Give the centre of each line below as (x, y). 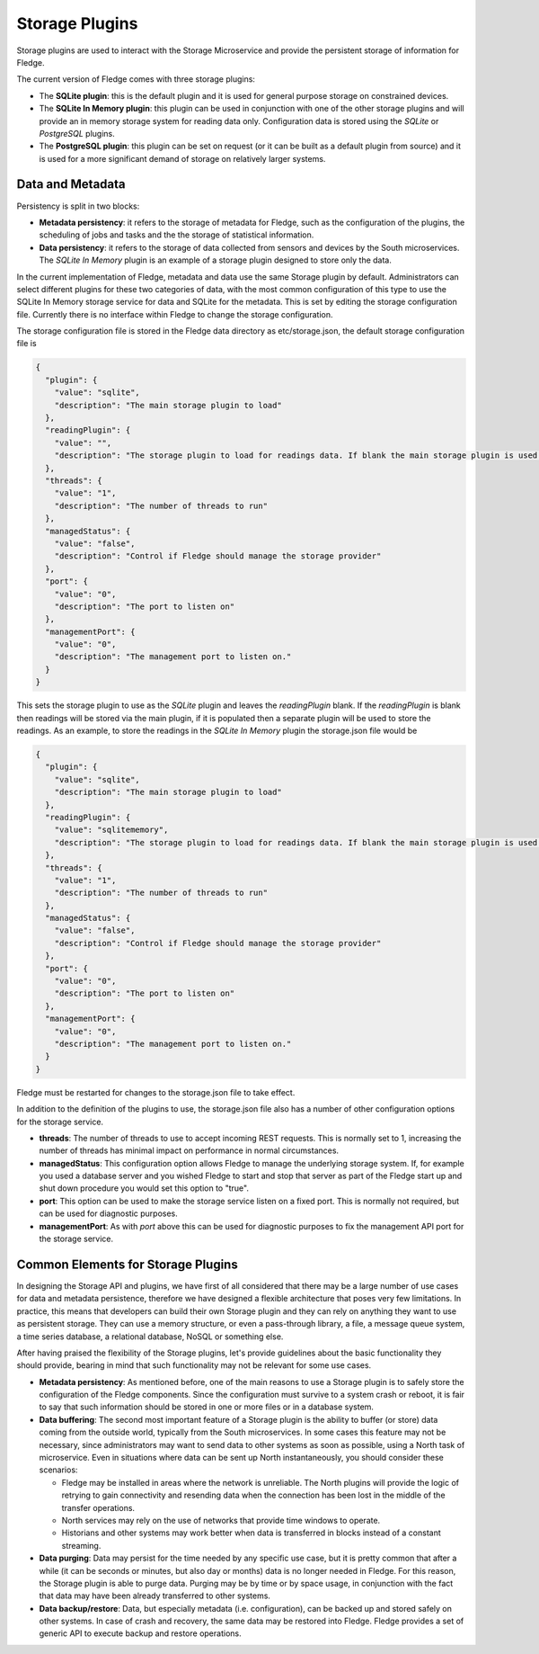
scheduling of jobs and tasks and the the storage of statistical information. (177, 235)
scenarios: (58, 1470)
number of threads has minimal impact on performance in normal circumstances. (189, 1150)
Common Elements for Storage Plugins (127, 1264)
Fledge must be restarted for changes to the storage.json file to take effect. (156, 1092)
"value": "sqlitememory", (111, 830)
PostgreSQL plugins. (77, 133)
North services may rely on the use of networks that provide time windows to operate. (221, 1520)
